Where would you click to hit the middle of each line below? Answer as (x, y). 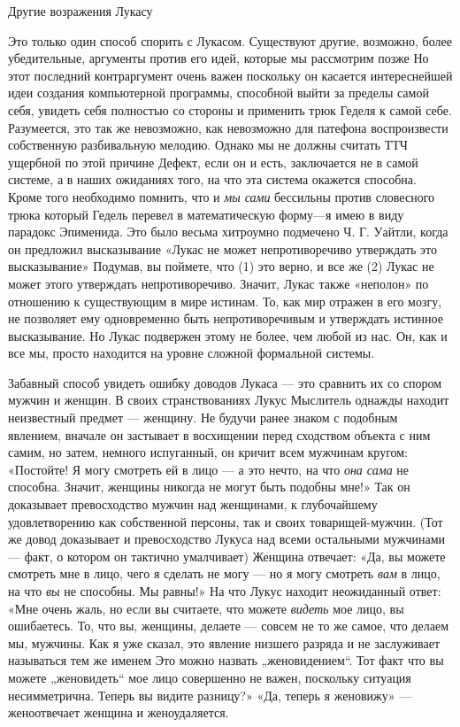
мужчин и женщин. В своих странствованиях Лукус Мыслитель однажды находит (229, 400)
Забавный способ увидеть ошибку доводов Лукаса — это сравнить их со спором (225, 382)
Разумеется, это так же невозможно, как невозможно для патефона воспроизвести (228, 127)
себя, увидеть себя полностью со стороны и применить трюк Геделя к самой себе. (230, 109)
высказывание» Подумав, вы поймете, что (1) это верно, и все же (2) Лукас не (221, 266)
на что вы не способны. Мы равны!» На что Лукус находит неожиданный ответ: (225, 591)
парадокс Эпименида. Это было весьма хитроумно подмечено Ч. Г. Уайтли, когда (228, 232)
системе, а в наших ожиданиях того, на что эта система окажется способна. (212, 179)
